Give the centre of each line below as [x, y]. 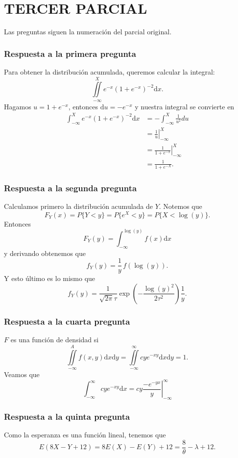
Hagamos [18, 106]
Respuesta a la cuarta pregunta [67, 321]
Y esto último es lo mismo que [50, 278]
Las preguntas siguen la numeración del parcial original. [88, 32]
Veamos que [22, 374]
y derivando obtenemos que [45, 253]
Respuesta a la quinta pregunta [67, 416]
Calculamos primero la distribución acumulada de [79, 206]
